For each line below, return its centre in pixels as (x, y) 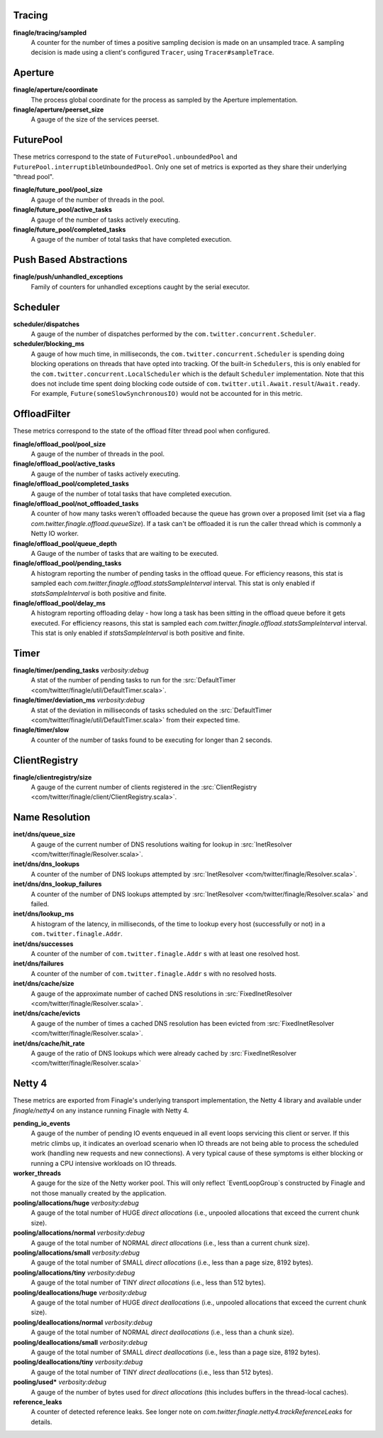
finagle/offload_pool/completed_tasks (71, 484)
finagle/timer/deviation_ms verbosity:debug (79, 700)
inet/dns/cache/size (44, 984)
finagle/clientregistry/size (52, 777)
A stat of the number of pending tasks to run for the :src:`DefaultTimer (133, 680)
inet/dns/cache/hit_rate (49, 1043)
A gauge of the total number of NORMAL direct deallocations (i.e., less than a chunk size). (162, 1332)
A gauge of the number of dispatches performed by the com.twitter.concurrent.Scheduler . (173, 334)
